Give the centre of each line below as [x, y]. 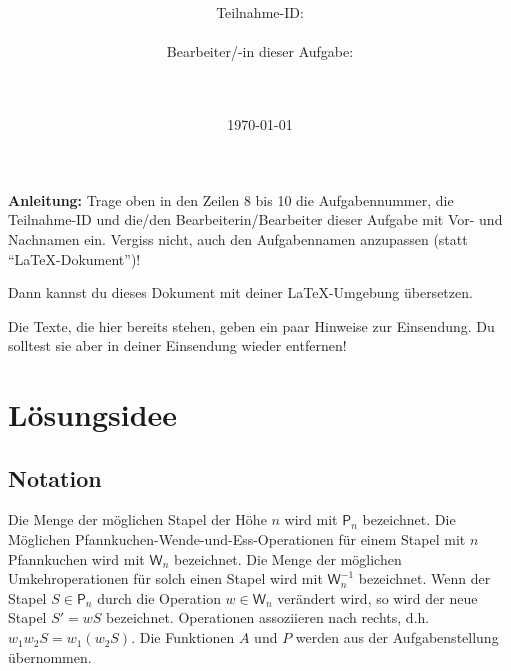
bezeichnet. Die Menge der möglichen [287, 558]
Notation [55, 477]
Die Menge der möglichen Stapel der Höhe [137, 519]
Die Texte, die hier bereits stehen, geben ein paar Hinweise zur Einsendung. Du [251, 325]
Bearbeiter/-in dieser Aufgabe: [260, 51]
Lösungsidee [93, 414]
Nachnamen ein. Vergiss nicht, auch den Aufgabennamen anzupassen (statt [238, 238]
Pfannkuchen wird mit [76, 558]
